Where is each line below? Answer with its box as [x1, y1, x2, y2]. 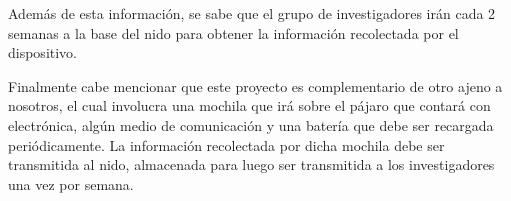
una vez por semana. [8, 173, 134, 194]
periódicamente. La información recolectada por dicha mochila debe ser [8, 134, 445, 155]
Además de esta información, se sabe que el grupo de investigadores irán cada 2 [8, 3, 496, 23]
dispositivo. [8, 42, 78, 63]
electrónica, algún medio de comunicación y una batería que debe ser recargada [8, 114, 494, 135]
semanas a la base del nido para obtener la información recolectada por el [8, 22, 459, 43]
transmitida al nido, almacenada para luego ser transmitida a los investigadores [8, 154, 495, 175]
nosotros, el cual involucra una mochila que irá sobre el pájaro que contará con [8, 95, 491, 116]
